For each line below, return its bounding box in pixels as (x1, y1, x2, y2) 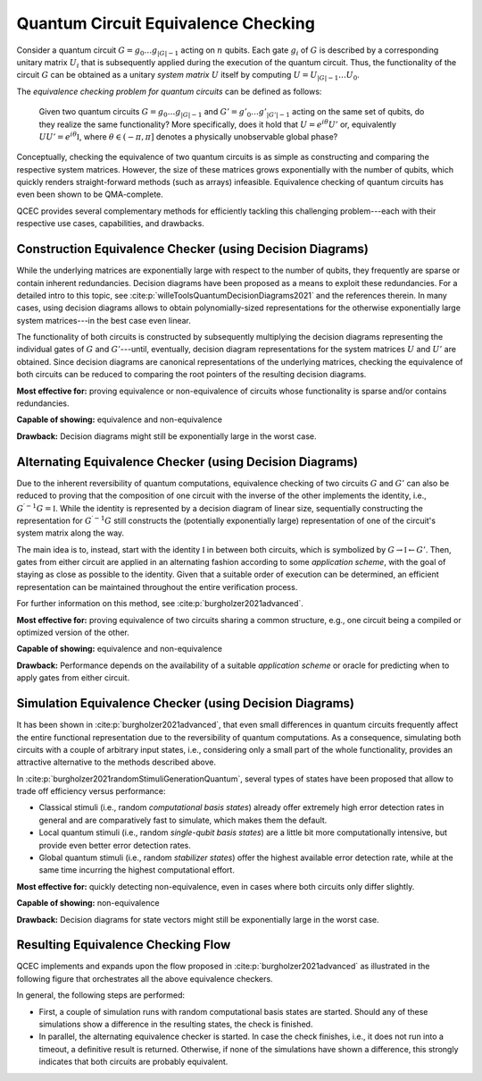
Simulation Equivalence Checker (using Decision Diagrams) (16, 696, 355, 711)
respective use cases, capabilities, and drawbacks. (16, 218, 204, 229)
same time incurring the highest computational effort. (38, 865, 236, 875)
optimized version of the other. (16, 627, 129, 638)
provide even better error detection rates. (38, 840, 192, 850)
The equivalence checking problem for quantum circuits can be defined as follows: (16, 86, 322, 97)
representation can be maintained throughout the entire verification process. (16, 581, 298, 592)
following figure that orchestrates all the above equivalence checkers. (16, 973, 273, 984)
